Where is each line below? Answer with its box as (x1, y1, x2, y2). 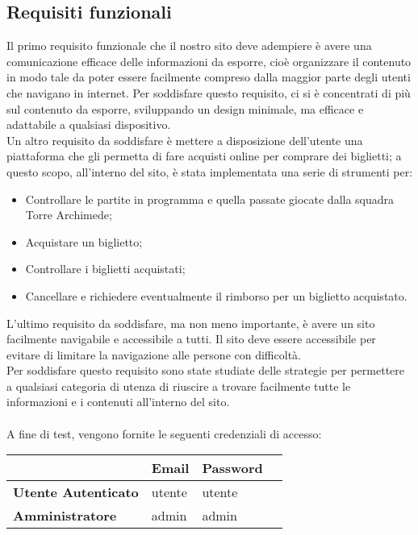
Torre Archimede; (25, 206, 112, 223)
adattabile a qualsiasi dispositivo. (6, 116, 171, 133)
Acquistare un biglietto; (25, 233, 143, 250)
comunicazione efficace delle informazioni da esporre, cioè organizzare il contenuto (6, 52, 412, 69)
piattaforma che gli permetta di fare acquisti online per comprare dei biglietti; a (6, 147, 402, 164)
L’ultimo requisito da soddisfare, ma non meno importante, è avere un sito (6, 314, 375, 331)
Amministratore (13, 506, 117, 525)
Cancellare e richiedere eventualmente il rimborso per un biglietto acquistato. (25, 287, 408, 304)
